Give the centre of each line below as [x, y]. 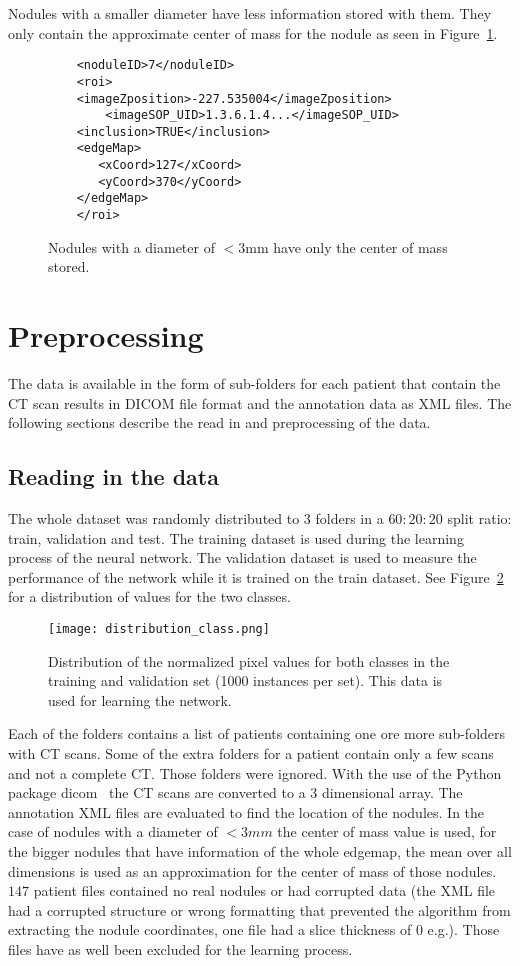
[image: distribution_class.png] [159, 629]
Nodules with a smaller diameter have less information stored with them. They [250, 13]
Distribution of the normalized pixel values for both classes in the [249, 660]
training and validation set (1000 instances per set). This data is [245, 680]
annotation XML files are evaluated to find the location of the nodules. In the [246, 811]
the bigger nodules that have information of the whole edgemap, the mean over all [260, 851]
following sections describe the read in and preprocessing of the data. [219, 422]
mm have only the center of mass [346, 246]
